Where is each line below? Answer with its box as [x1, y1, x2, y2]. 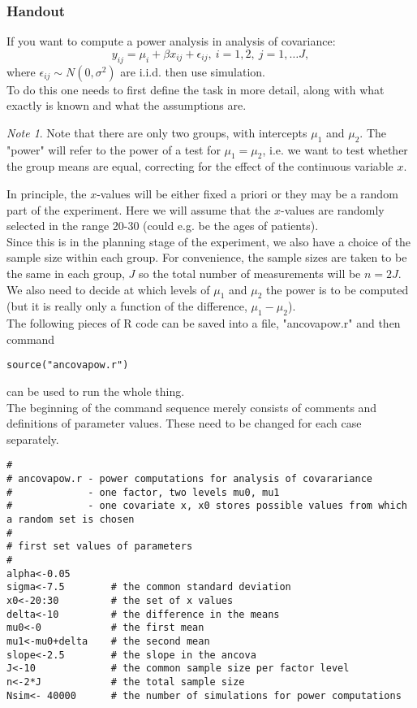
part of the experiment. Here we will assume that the [6, 201, 271, 218]
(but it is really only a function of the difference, [6, 298, 247, 315]
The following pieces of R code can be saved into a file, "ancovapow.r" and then [6, 315, 401, 332]
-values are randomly [281, 201, 385, 218]
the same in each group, [6, 264, 125, 281]
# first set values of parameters [6, 541, 193, 553]
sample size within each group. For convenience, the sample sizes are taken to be [6, 249, 407, 266]
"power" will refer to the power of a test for [6, 141, 221, 158]
